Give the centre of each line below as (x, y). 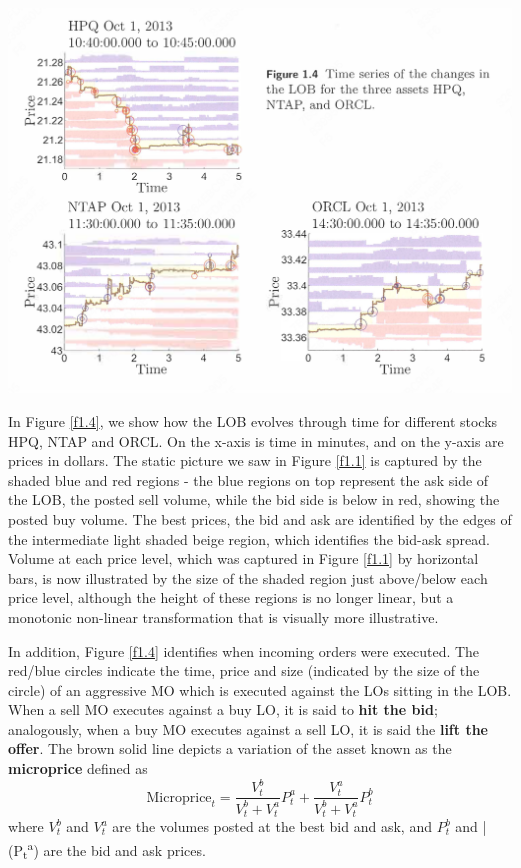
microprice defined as (78, 768)
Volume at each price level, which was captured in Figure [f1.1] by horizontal (243, 558)
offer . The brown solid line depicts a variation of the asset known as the (230, 748)
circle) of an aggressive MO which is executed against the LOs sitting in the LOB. (260, 689)
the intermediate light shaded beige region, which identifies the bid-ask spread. (249, 538)
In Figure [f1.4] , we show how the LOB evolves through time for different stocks (253, 420)
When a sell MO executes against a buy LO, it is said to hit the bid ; (223, 709)
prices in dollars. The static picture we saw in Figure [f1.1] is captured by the (245, 460)
